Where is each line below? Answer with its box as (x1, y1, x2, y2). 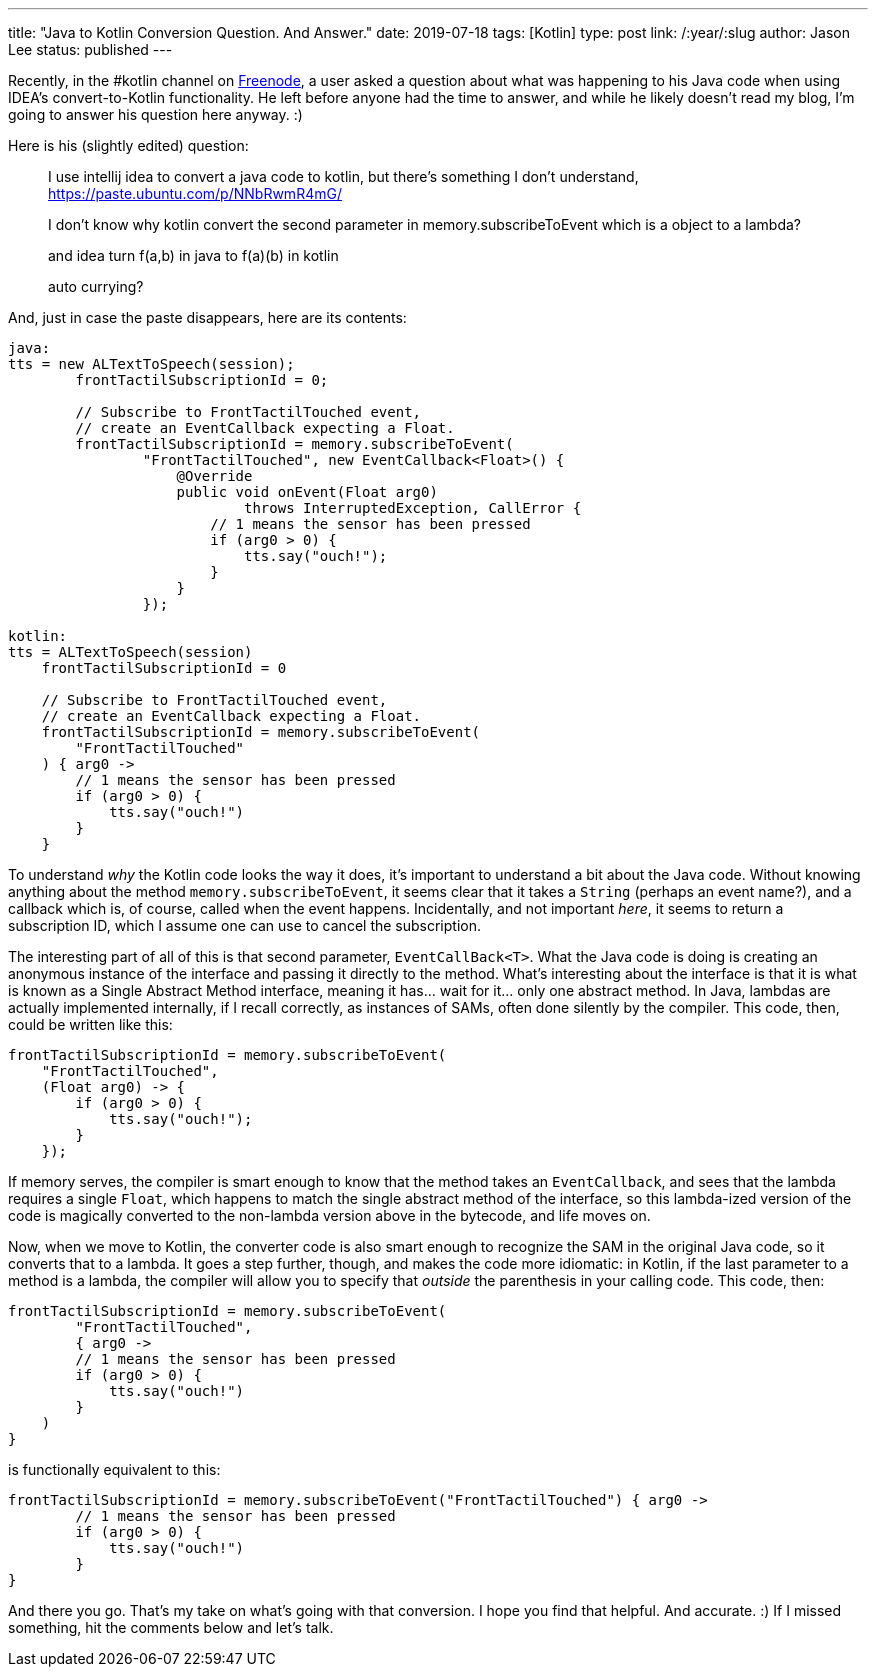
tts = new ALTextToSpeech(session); (8, 356, 295, 372)
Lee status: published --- (8, 41, 173, 58)
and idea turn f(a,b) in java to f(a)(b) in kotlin (48, 247, 339, 264)
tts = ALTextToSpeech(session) (8, 644, 253, 660)
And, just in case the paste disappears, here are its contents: (8, 309, 407, 326)
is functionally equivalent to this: (8, 1461, 221, 1478)
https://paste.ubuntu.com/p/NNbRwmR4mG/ (48, 185, 342, 202)
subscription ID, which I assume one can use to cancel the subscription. (8, 917, 482, 934)
